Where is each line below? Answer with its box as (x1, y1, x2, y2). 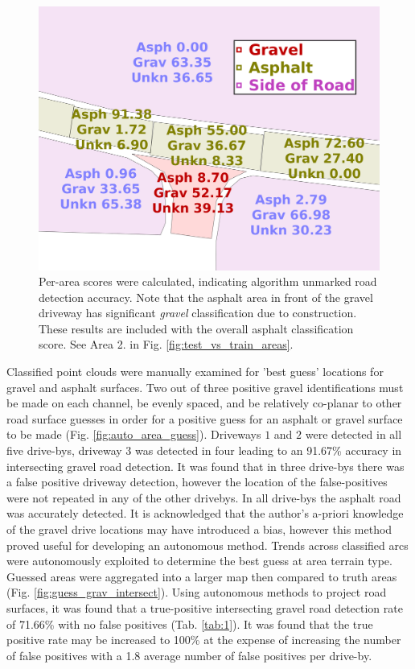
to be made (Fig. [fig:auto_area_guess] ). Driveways (6, 426, 261, 443)
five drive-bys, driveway (6, 442, 122, 459)
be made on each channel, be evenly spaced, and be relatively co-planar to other (6, 394, 402, 411)
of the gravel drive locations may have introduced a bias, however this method (6, 521, 392, 538)
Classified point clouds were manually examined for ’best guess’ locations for (6, 363, 384, 380)
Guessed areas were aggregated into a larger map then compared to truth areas (6, 568, 397, 584)
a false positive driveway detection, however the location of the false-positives (6, 473, 388, 490)
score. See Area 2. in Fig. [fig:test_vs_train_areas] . (39, 336, 294, 353)
